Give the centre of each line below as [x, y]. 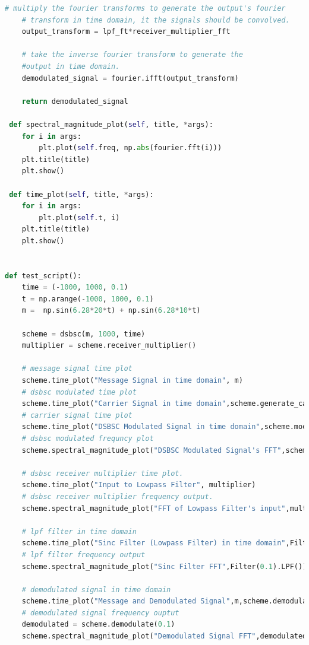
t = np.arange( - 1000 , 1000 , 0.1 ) [88, 299]
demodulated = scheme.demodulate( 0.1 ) [98, 625]
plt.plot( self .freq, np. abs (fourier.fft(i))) [130, 148]
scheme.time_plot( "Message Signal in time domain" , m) [132, 380]
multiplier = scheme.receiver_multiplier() [109, 346]
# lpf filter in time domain [79, 531]
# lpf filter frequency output [83, 555]
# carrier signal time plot [77, 415]
